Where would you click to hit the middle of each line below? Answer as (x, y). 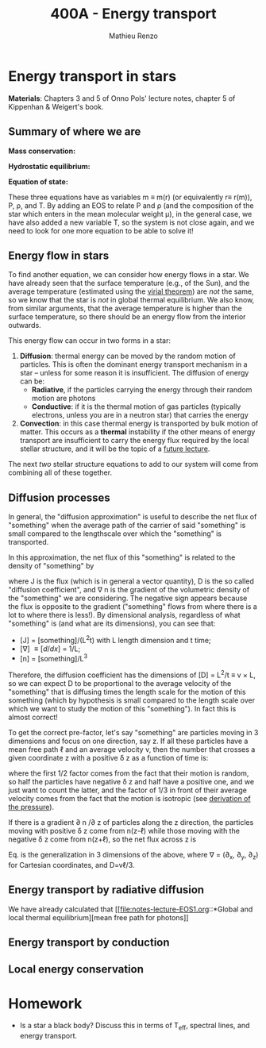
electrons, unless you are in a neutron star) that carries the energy (140, 415)
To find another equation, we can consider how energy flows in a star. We (129, 275)
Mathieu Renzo (133, 36)
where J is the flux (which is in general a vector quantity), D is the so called (131, 581)
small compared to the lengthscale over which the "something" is (115, 534)
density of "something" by (51, 566)
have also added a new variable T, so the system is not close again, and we (131, 222)
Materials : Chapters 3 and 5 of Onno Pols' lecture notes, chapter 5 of (122, 98)
